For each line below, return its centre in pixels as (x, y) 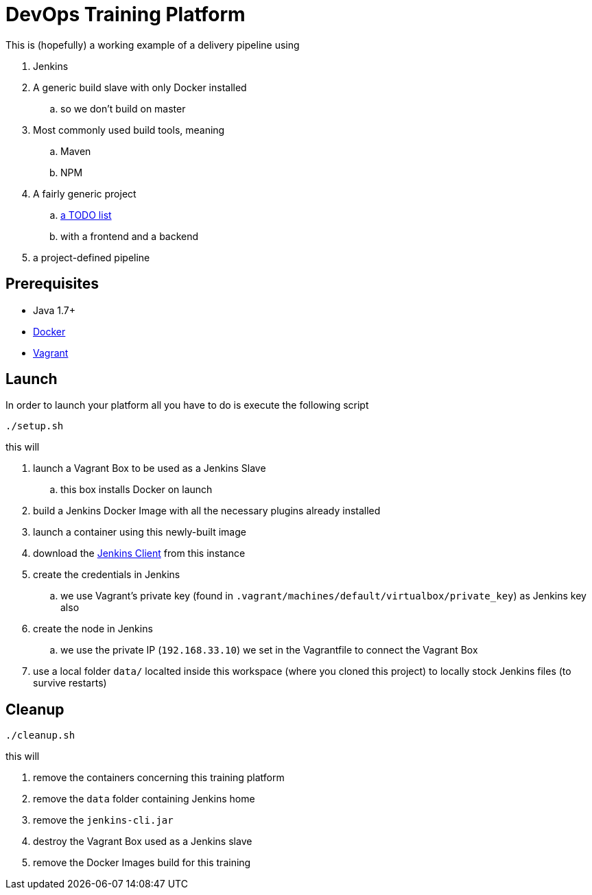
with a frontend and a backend (130, 236)
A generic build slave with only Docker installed (140, 87)
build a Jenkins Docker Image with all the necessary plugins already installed (207, 511)
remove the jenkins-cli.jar (103, 820)
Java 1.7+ (54, 310)
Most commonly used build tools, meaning (129, 130)
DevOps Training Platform (126, 14)
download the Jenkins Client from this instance (139, 553)
